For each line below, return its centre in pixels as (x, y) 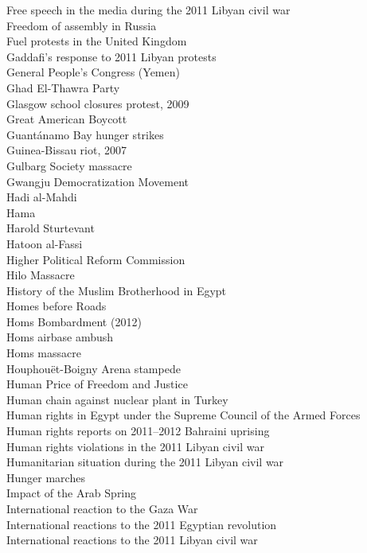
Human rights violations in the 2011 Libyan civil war (136, 446)
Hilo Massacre (41, 275)
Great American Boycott (67, 119)
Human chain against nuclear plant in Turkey (117, 399)
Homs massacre (44, 353)
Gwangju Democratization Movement (98, 181)
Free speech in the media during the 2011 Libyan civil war (148, 10)
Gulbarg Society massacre (69, 165)
